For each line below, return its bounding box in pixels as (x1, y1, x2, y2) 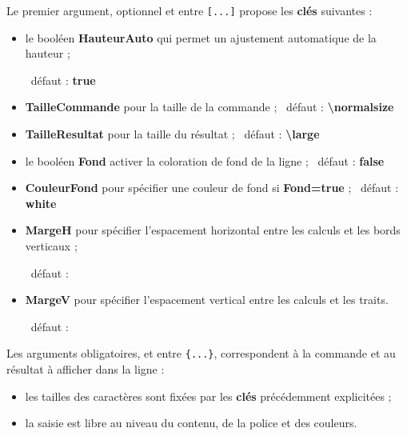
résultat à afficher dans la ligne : (6, 361, 165, 378)
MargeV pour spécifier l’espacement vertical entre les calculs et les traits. (25, 291, 389, 308)
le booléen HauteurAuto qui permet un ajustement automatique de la (25, 29, 377, 46)
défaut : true (30, 71, 96, 88)
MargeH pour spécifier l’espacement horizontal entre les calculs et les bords (25, 222, 401, 238)
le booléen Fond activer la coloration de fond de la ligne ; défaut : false (25, 152, 385, 169)
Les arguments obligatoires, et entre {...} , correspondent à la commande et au (6, 345, 396, 362)
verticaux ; (25, 238, 78, 254)
